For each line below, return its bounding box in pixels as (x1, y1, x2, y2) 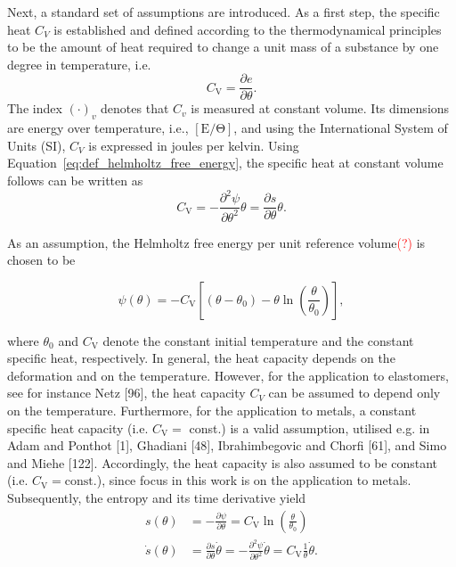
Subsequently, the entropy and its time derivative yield (7, 489, 306, 507)
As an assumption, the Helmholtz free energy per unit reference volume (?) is (7, 233, 426, 251)
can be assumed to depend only (268, 383, 441, 402)
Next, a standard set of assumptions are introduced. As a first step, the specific (7, 3, 440, 21)
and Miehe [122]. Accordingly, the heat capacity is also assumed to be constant (7, 453, 438, 472)
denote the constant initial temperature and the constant (102, 331, 414, 349)
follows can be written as (7, 171, 143, 190)
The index (7, 99, 62, 118)
